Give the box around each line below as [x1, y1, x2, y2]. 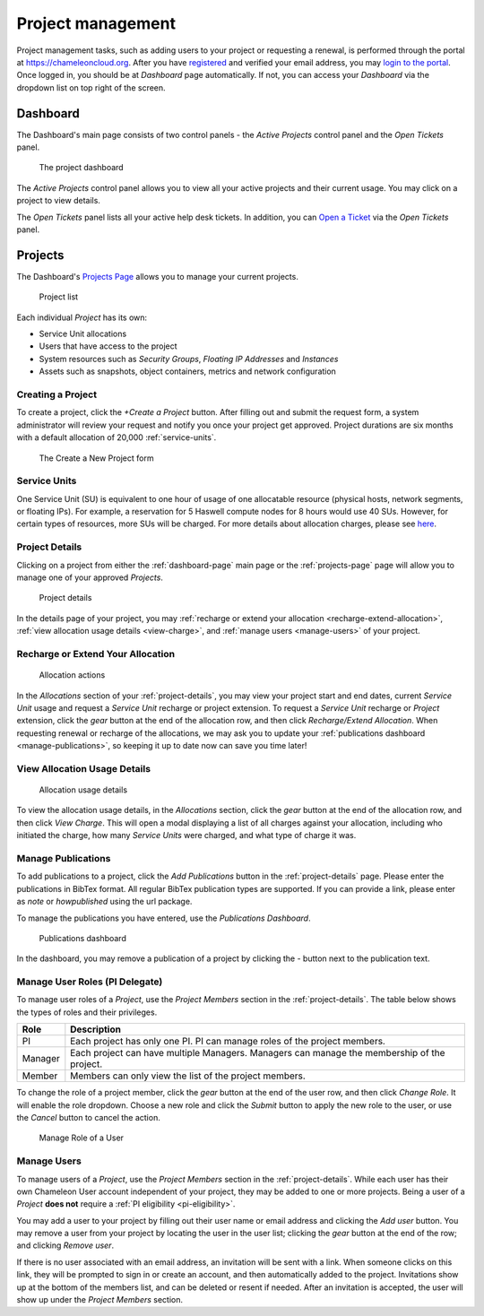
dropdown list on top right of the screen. [16, 82, 166, 93]
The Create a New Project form [39, 453, 154, 463]
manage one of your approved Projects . [16, 572, 163, 583]
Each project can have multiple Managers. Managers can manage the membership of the [70, 1047, 445, 1060]
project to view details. [16, 195, 100, 206]
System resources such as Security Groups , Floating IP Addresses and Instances [39, 353, 339, 364]
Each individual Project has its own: [16, 312, 148, 323]
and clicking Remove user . [16, 1240, 115, 1251]
